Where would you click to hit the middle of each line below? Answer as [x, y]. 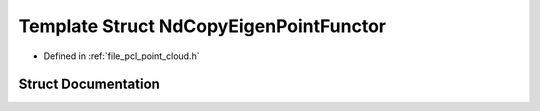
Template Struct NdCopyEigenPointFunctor [202, 26]
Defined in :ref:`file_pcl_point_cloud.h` [121, 56]
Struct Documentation [89, 84]
